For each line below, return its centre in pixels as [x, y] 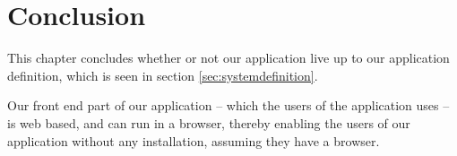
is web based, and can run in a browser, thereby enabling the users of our [209, 122]
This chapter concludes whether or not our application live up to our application [228, 58]
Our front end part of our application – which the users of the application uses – [228, 105]
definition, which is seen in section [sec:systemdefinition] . [163, 75]
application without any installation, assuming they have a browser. [194, 140]
